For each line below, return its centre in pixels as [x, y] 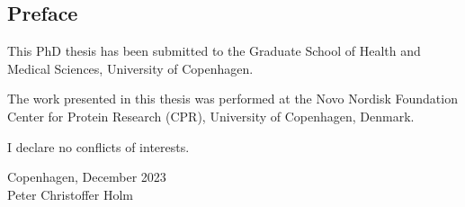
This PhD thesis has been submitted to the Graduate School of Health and [214, 51]
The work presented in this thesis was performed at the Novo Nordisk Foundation [232, 99]
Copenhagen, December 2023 [87, 177]
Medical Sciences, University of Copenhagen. [130, 68]
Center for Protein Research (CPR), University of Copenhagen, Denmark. [211, 116]
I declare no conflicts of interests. [98, 146]
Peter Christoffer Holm [70, 194]
